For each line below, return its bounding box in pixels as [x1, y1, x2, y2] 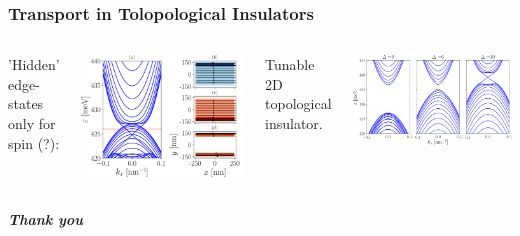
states [8, 93, 44, 114]
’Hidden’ [8, 54, 60, 75]
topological [265, 93, 332, 114]
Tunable [265, 54, 315, 75]
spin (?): [8, 132, 60, 153]
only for [8, 113, 56, 133]
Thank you [8, 209, 83, 230]
